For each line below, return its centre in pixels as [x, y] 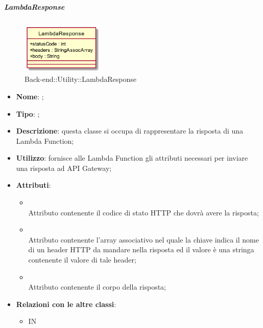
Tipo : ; [28, 113]
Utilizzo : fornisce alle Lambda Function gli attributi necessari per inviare [132, 158]
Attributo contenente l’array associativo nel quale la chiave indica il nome [144, 239]
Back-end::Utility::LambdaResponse [80, 79]
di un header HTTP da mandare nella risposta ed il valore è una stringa [141, 249]
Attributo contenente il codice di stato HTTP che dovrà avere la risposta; [144, 212]
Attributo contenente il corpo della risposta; [97, 287]
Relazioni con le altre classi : [66, 304]
